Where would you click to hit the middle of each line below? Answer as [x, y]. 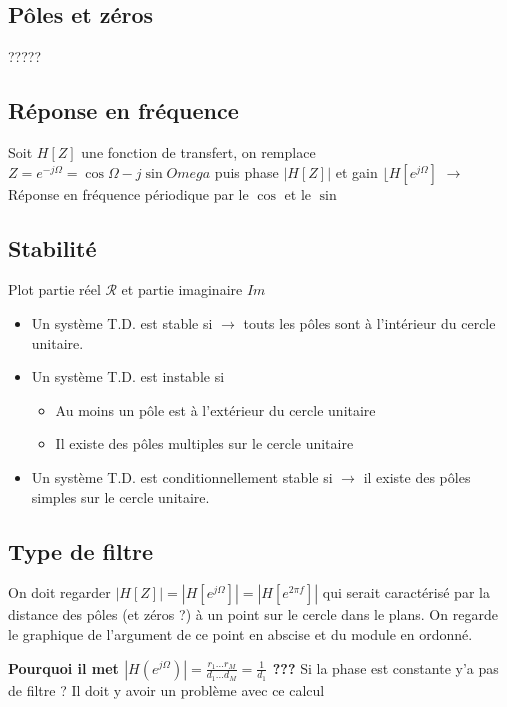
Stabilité [52, 247]
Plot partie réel [54, 289]
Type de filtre [81, 550]
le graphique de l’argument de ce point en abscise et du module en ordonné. [240, 633]
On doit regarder [59, 592]
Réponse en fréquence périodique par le [128, 193]
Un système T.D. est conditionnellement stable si [182, 476]
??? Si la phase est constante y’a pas [385, 667]
